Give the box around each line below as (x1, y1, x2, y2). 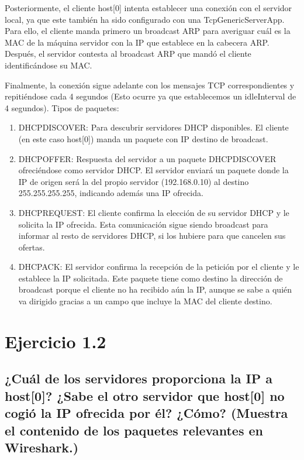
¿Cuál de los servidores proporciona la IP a (5, 369, 272, 387)
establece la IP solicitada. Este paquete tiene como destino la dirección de (18, 272, 283, 284)
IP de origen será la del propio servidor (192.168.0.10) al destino (18, 175, 249, 187)
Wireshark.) (5, 438, 79, 456)
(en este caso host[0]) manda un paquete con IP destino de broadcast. (18, 132, 268, 145)
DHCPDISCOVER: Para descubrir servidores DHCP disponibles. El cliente (18, 121, 289, 133)
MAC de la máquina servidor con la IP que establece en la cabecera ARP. (5, 36, 270, 48)
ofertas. (18, 241, 45, 253)
